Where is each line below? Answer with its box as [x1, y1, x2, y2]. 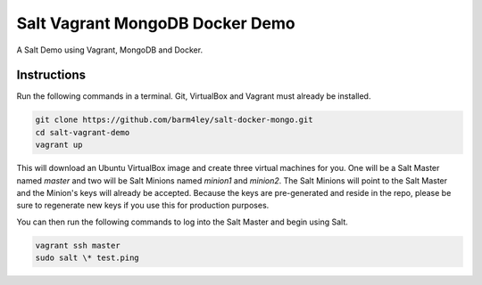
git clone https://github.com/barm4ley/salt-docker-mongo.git [35, 115, 313, 125]
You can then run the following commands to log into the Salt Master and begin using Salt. [16, 216, 348, 227]
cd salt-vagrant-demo [35, 127, 130, 137]
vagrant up [35, 140, 83, 151]
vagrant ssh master [35, 240, 120, 250]
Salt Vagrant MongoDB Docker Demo [16, 13, 296, 33]
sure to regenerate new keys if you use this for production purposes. [16, 200, 270, 211]
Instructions [16, 68, 87, 83]
